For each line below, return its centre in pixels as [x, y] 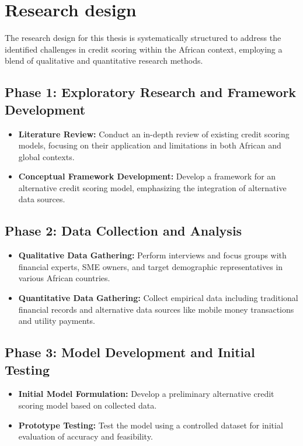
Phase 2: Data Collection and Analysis [123, 231]
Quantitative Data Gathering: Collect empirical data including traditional [158, 298]
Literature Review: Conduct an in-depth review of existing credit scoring [154, 134]
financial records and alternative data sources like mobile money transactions [156, 309]
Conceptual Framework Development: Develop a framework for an [147, 176]
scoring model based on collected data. [88, 405]
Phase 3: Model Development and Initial [130, 352]
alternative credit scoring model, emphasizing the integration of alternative [152, 187]
